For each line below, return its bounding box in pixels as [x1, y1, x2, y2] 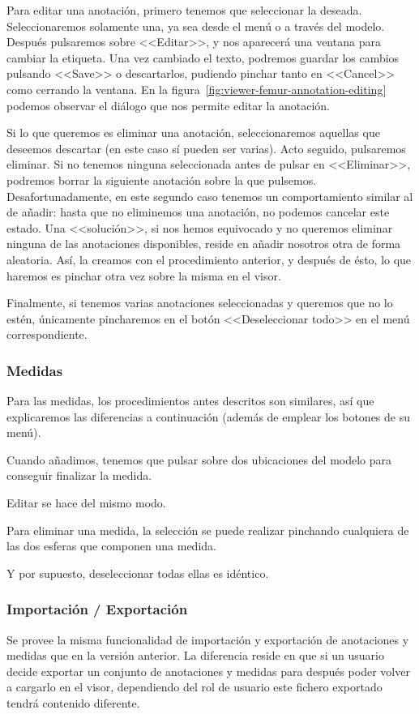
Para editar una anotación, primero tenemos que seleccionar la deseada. [6, 2, 362, 18]
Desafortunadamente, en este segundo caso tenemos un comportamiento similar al [6, 187, 413, 204]
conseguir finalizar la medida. [6, 467, 152, 484]
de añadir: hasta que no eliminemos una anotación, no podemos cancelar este [6, 203, 390, 220]
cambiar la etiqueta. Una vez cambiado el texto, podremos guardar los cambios [6, 49, 400, 66]
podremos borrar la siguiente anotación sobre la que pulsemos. [6, 171, 317, 188]
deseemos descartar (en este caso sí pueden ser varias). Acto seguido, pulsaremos [6, 139, 406, 156]
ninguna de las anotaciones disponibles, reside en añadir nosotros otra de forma [6, 235, 401, 252]
